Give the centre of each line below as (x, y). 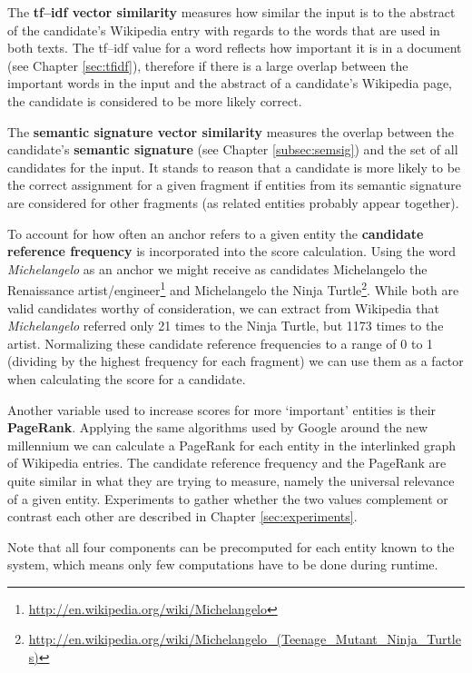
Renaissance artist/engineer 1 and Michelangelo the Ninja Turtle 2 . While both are (233, 288)
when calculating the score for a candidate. (127, 378)
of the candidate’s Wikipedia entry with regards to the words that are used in (224, 30)
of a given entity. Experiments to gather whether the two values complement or (228, 498)
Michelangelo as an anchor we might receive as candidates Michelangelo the (217, 268)
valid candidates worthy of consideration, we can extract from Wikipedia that (223, 307)
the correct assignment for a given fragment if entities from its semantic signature (234, 185)
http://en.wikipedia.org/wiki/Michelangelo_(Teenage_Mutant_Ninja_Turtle (245, 639)
